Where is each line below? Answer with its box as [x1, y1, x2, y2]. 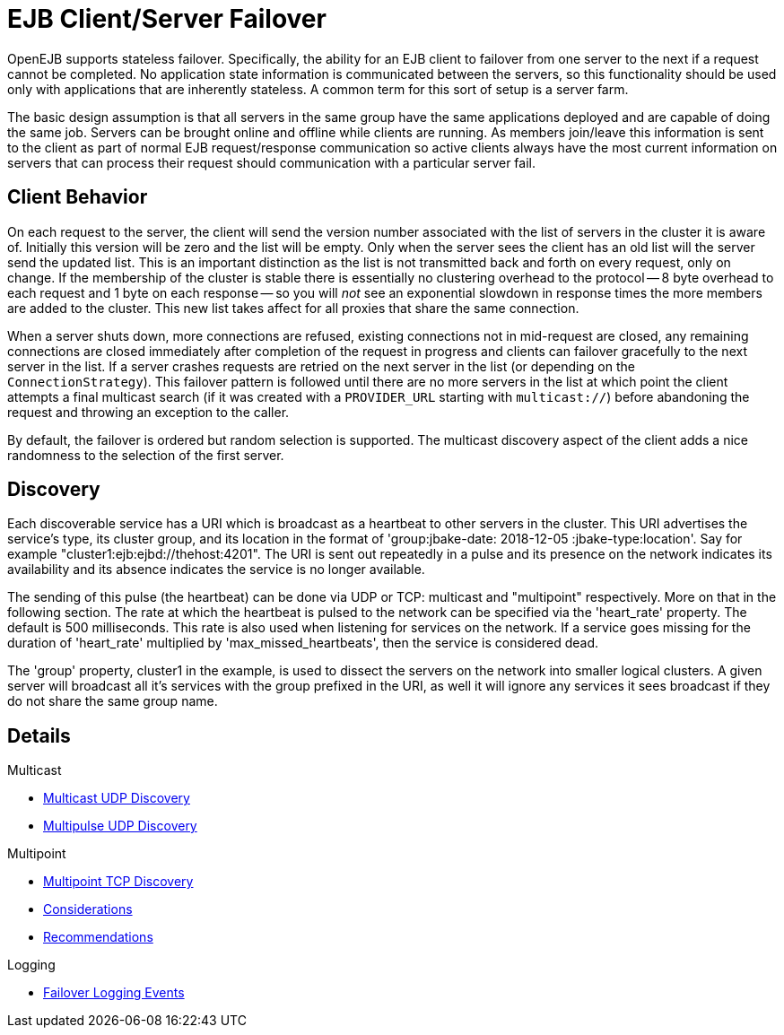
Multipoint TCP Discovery [43, 874, 194, 890]
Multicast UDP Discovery [43, 790, 190, 806]
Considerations [43, 901, 133, 918]
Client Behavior [7, 186, 148, 209]
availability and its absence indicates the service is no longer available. [7, 561, 425, 578]
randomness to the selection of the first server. [7, 447, 284, 463]
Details [7, 724, 71, 747]
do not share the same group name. [7, 693, 218, 709]
